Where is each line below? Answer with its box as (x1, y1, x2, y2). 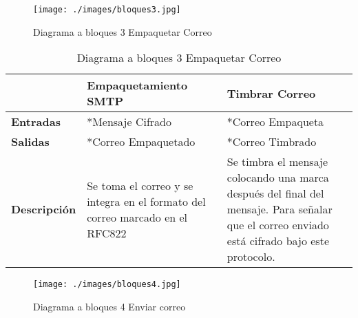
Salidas (11, 134, 50, 150)
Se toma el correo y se (87, 177, 193, 193)
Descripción (11, 201, 76, 218)
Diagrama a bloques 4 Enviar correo (33, 299, 186, 313)
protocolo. (227, 248, 275, 265)
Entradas (11, 114, 61, 130)
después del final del (227, 185, 324, 202)
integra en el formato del (87, 193, 206, 209)
